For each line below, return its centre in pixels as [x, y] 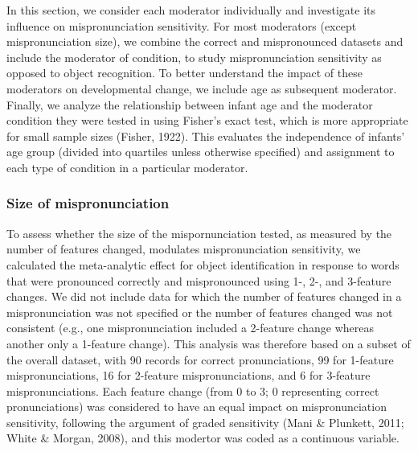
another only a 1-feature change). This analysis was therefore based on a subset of [209, 343]
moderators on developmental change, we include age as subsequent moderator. [202, 88]
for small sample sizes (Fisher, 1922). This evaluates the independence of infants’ [206, 136]
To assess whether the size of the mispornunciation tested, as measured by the [199, 233]
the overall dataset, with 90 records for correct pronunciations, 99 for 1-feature [200, 359]
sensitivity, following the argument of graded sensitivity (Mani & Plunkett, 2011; [205, 422]
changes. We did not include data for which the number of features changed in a [204, 296]
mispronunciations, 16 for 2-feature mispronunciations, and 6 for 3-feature [189, 375]
